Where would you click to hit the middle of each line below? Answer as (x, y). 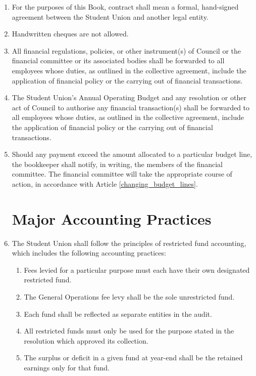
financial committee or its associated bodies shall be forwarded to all (118, 60)
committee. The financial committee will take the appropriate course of (122, 174)
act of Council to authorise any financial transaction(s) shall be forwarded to (131, 107)
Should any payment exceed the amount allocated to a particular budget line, (132, 154)
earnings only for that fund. (67, 367)
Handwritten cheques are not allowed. (70, 34)
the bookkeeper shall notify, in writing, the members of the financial (117, 164)
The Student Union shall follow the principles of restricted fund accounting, (129, 243)
